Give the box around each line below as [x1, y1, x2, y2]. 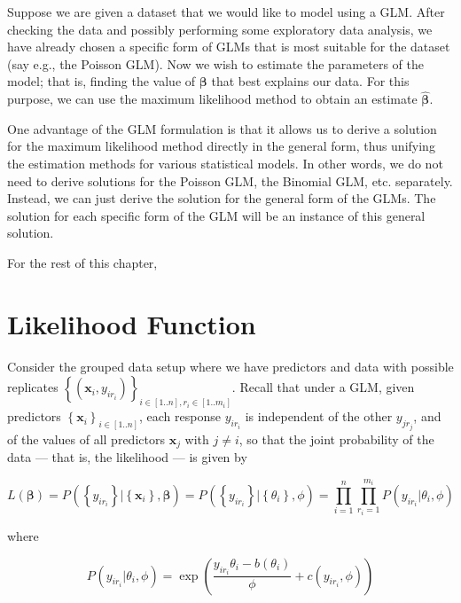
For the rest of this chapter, [7, 253, 158, 271]
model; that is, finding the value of [7, 72, 196, 90]
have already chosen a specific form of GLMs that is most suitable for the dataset [7, 37, 450, 56]
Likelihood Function [7, 305, 256, 341]
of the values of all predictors [7, 429, 165, 448]
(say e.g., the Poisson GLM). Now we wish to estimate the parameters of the [7, 54, 424, 73]
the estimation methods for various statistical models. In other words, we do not [7, 153, 443, 172]
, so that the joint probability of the [238, 429, 434, 448]
